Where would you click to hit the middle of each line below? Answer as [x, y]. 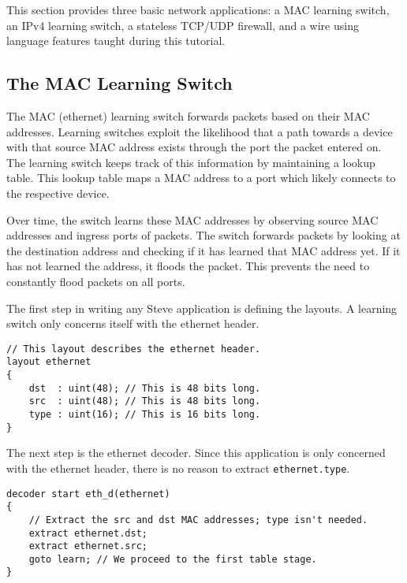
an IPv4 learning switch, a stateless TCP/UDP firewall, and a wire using [183, 25]
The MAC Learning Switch [119, 83]
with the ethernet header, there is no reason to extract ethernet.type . [178, 468]
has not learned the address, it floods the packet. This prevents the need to [188, 266]
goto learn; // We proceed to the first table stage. [173, 559]
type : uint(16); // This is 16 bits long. [145, 414]
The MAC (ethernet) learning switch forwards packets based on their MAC [188, 115]
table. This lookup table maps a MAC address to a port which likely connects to [201, 178]
